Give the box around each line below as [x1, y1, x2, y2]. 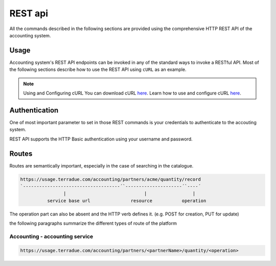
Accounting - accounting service [9, 233, 94, 240]
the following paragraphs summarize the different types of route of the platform [9, 220, 177, 227]
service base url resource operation [47, 198, 206, 204]
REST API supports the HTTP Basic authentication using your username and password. [9, 136, 193, 142]
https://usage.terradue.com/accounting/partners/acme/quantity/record [20, 176, 201, 182]
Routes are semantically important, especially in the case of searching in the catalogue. [9, 162, 194, 168]
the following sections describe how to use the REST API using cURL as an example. [9, 66, 187, 72]
